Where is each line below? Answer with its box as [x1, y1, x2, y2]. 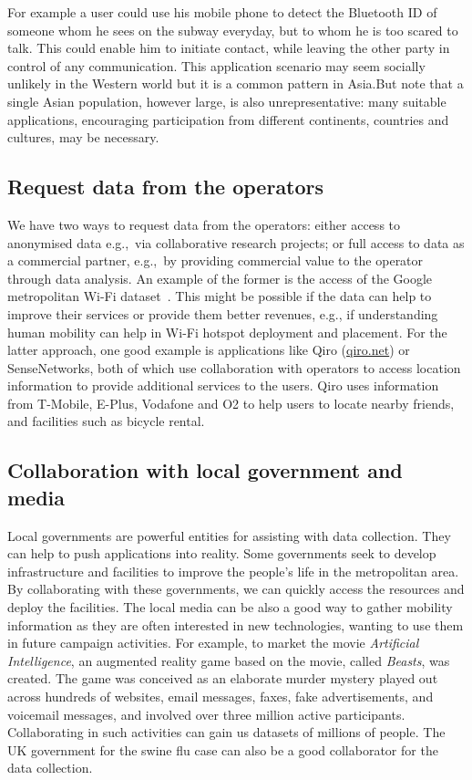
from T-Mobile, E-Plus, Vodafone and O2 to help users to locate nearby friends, [7, 393, 455, 412]
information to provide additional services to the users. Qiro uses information [7, 376, 439, 395]
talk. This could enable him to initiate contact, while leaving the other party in [7, 38, 450, 57]
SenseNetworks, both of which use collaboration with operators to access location [7, 358, 461, 377]
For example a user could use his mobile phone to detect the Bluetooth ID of [7, 3, 437, 21]
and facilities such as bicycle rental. [7, 411, 205, 431]
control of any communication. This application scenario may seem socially [7, 56, 426, 75]
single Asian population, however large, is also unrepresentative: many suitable [7, 91, 446, 110]
